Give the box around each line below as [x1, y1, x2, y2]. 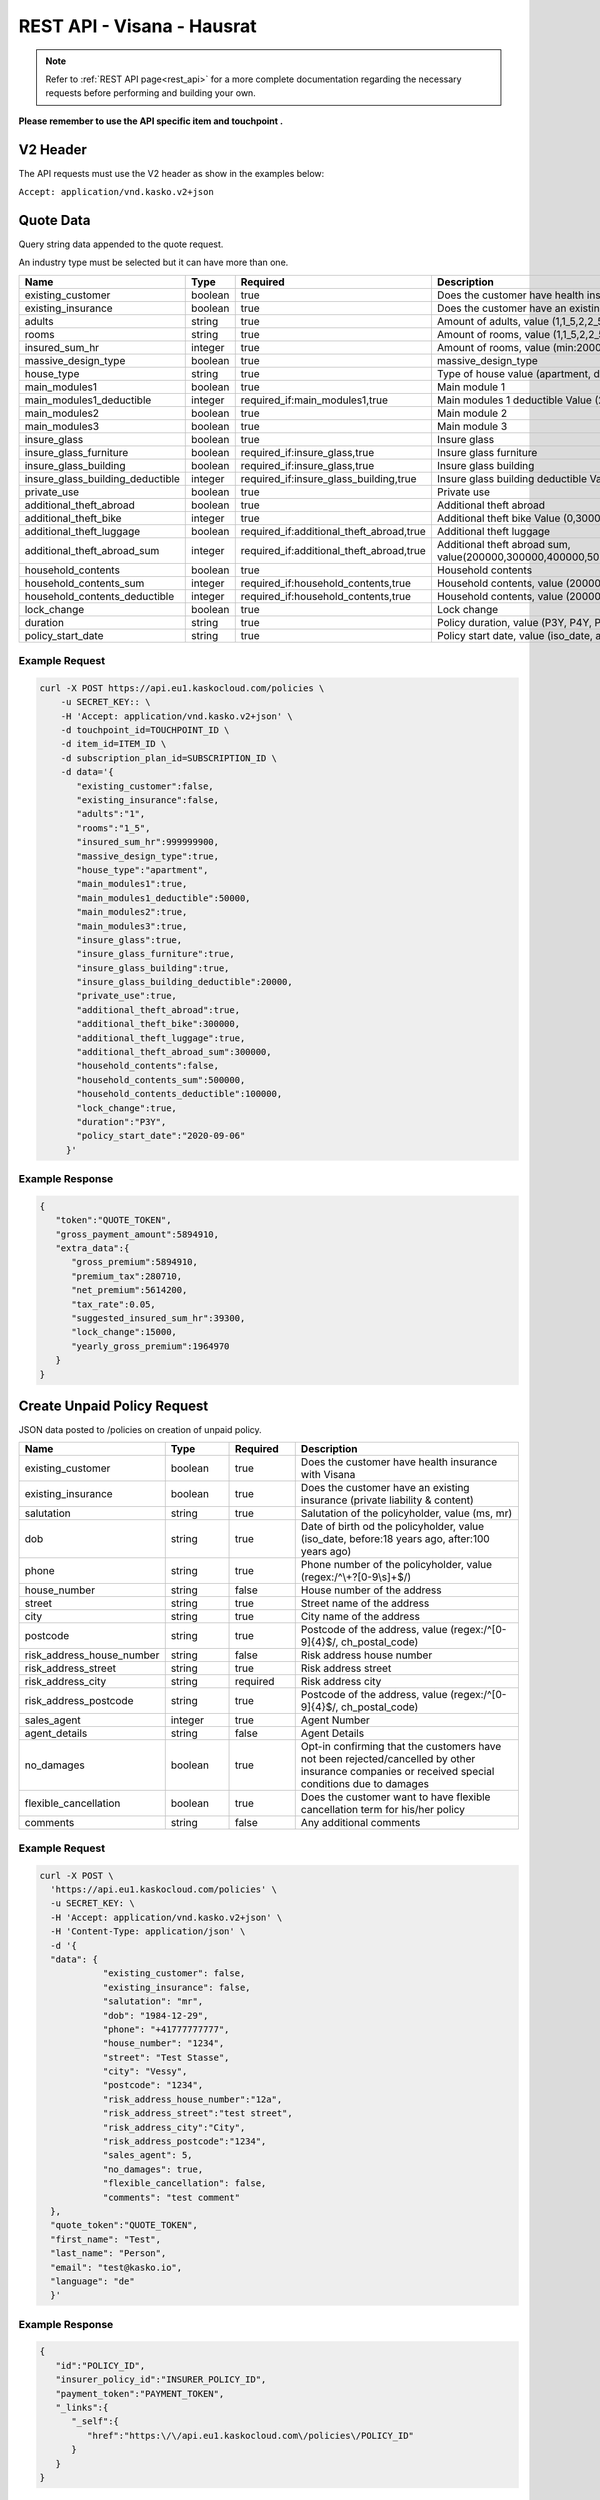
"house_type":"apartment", [76, 864, 209, 875]
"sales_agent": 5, [102, 2150, 194, 2161]
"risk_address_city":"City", [102, 2121, 246, 2133]
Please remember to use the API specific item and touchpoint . [18, 115, 284, 127]
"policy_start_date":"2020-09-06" [76, 1130, 246, 1142]
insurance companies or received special [300, 1765, 495, 1779]
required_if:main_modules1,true [240, 393, 389, 407]
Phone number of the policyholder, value [300, 1558, 493, 1572]
